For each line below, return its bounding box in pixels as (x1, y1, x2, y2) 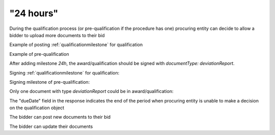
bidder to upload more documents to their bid (9, 32, 105, 38)
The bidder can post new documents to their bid (9, 114, 111, 120)
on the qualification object (9, 105, 65, 111)
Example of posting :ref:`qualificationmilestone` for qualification (9, 42, 143, 48)
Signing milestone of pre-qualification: (9, 79, 90, 85)
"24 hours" (9, 8, 59, 19)
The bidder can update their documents (9, 123, 93, 129)
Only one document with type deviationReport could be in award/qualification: (9, 88, 174, 94)
